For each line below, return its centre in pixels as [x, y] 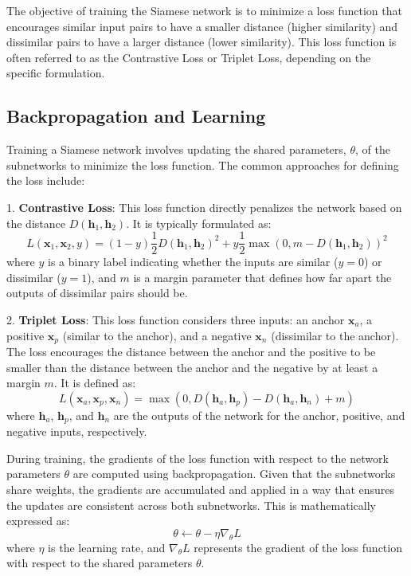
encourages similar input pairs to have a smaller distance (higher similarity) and [202, 26]
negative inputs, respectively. [77, 431]
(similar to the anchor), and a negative [157, 335]
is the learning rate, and [107, 547]
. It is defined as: [95, 383]
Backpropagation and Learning [136, 116]
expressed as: [38, 521]
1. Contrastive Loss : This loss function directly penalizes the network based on [204, 207]
